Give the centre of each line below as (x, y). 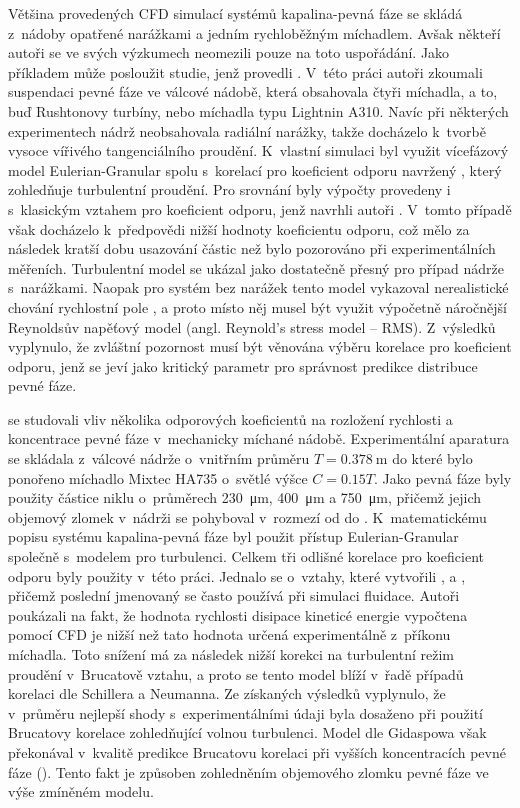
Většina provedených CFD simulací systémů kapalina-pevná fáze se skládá (235, 13)
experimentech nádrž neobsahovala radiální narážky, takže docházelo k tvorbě (247, 130)
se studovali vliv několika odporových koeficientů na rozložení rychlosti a (230, 418)
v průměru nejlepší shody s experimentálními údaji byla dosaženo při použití (245, 712)
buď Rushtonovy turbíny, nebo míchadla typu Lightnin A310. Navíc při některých (258, 110)
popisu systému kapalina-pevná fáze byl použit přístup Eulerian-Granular (233, 536)
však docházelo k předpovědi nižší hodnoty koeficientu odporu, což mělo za (239, 228)
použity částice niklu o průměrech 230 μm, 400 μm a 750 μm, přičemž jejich (245, 497)
